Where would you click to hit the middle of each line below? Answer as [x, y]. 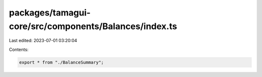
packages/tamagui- [50, 13]
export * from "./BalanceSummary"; [61, 62]
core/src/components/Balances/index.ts [93, 26]
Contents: [19, 49]
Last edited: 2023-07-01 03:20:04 [43, 41]
